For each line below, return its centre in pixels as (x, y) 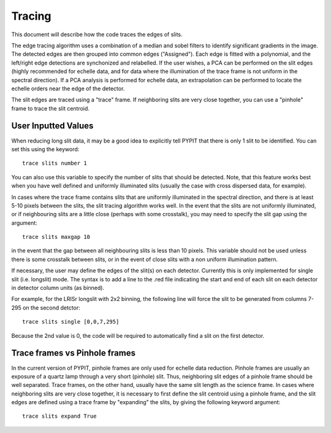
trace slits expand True (59, 416)
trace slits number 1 (55, 163)
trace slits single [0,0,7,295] (71, 322)
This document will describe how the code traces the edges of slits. (97, 34)
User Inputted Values (52, 126)
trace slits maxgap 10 (56, 237)
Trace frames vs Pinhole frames (74, 353)
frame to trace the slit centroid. (51, 108)
